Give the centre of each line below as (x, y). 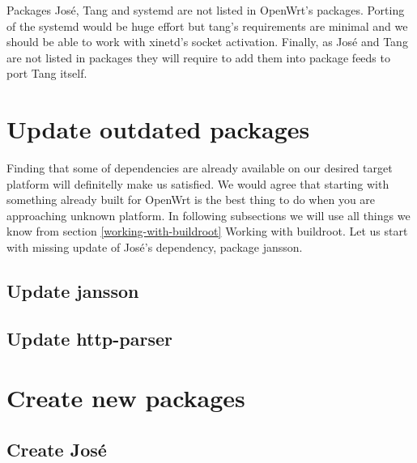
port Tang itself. (47, 73)
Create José (57, 449)
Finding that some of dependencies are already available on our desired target (200, 168)
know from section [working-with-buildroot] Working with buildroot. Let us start (207, 231)
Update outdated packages (158, 129)
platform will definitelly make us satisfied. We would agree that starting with (198, 183)
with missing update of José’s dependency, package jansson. (155, 247)
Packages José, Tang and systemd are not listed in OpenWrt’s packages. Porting (206, 10)
